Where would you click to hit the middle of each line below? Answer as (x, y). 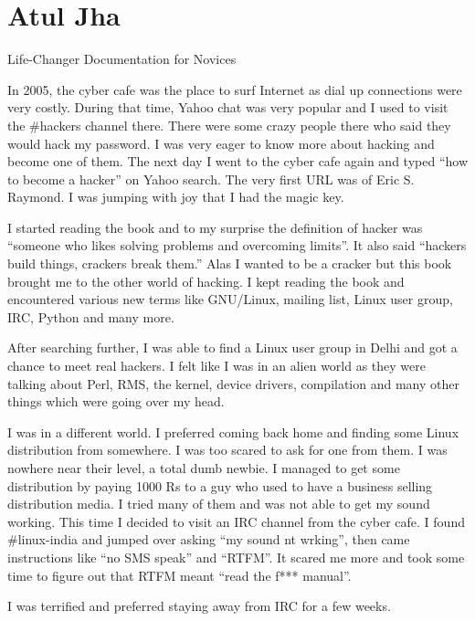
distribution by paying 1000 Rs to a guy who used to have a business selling (220, 485)
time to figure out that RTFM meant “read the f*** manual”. (179, 575)
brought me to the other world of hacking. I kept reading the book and (206, 281)
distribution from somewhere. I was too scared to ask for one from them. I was (227, 450)
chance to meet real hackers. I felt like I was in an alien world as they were (217, 366)
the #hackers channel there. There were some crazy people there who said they (229, 125)
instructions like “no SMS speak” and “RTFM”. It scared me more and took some (236, 557)
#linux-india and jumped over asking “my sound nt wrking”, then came (209, 539)
